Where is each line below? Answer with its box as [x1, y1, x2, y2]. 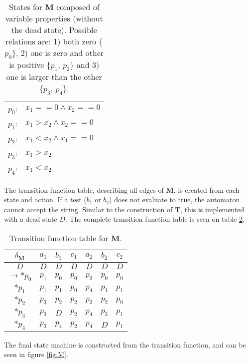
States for [8, 1, 43, 12]
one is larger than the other [6, 71, 102, 83]
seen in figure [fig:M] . [4, 349, 68, 360]
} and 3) [70, 59, 100, 71]
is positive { [9, 59, 51, 71]
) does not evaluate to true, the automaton [109, 194, 240, 205]
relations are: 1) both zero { [5, 35, 103, 47]
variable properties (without [5, 12, 103, 24]
